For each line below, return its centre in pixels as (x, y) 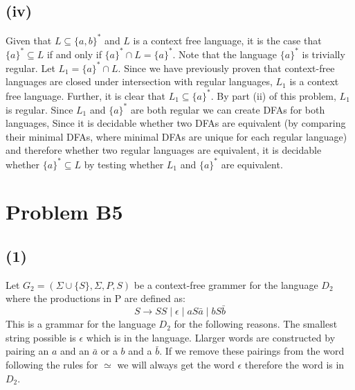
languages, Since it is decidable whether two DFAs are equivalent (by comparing (176, 123)
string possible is (41, 337)
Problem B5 (64, 212)
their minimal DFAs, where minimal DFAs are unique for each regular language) (176, 136)
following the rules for (52, 364)
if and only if (74, 54)
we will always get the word (176, 364)
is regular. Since (39, 109)
